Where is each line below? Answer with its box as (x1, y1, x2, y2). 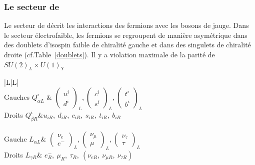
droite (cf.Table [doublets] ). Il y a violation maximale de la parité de (4, 49, 215, 59)
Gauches (4, 91, 30, 102)
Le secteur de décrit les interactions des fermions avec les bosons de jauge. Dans (4, 20, 249, 30)
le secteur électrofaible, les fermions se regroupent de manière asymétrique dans (4, 29, 247, 40)
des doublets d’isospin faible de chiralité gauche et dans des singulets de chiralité (4, 39, 251, 50)
